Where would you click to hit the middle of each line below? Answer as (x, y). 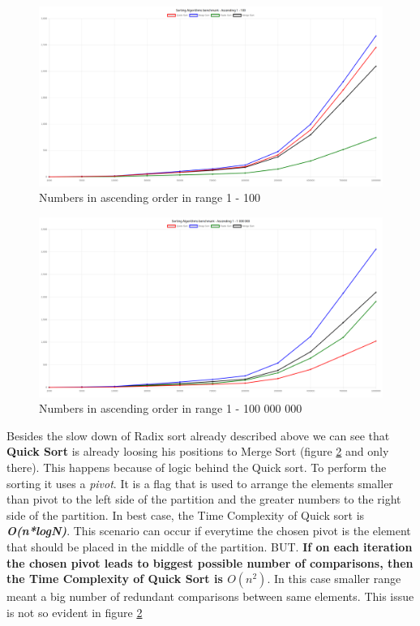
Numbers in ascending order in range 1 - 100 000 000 (171, 408)
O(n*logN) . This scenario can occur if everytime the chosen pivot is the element (209, 531)
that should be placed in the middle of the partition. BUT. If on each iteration (210, 546)
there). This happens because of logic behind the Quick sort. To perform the (197, 467)
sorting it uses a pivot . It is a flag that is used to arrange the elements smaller (200, 483)
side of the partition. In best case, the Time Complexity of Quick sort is (186, 515)
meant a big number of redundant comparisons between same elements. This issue (210, 596)
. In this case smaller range (334, 579)
